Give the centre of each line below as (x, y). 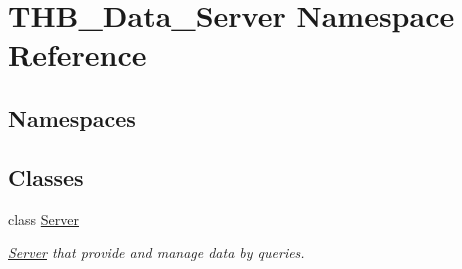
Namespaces (72, 117)
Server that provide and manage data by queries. (156, 252)
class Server (44, 218)
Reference (77, 54)
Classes (46, 176)
